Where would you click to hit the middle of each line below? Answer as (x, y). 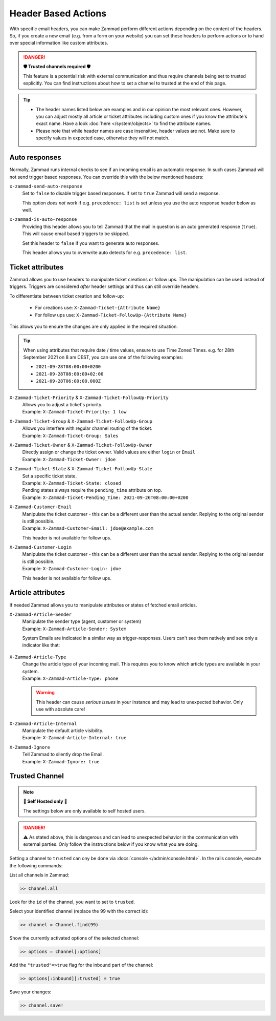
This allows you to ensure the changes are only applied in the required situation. (94, 326)
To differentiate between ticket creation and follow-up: (67, 296)
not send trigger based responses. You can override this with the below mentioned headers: (107, 177)
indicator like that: (41, 645)
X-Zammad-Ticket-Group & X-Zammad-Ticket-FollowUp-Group (81, 421)
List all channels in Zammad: (39, 875)
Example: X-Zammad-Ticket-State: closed (72, 483)
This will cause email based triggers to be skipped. (76, 234)
